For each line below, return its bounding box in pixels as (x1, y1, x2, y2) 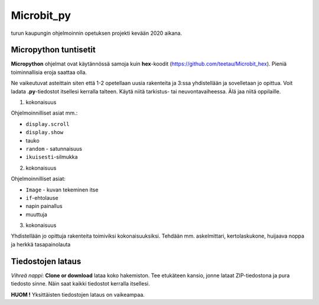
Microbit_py (11, 9, 71, 22)
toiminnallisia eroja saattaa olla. (11, 69, 87, 76)
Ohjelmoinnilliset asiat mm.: (11, 109, 78, 116)
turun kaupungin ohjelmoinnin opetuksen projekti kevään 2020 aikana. (11, 30, 183, 37)
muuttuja (25, 210, 47, 218)
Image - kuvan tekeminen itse (25, 186, 99, 193)
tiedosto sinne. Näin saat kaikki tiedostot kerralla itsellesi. (11, 280, 150, 287)
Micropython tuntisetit (11, 45, 96, 55)
